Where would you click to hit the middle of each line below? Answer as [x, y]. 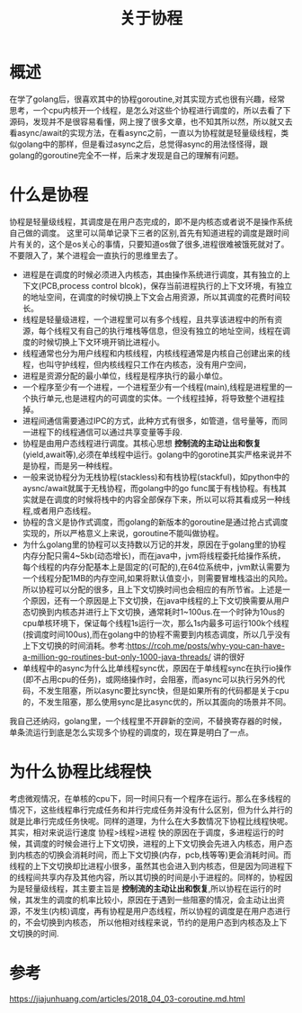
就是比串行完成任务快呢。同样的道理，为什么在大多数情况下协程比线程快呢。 [151, 820]
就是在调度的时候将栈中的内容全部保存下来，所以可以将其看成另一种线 [160, 499]
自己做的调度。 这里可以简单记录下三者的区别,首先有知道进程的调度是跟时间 [149, 233]
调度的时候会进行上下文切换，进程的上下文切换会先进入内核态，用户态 [163, 843]
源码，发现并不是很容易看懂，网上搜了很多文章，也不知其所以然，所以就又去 [151, 121]
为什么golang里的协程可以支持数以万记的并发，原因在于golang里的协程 [154, 544]
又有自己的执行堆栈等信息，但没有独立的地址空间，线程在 [176, 330]
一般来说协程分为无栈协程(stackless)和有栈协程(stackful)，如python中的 [156, 477]
